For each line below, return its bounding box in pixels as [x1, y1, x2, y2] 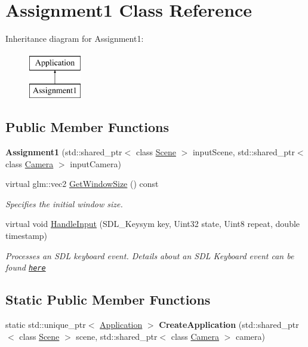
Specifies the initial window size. [5, 197, 123, 210]
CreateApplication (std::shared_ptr [159, 318, 299, 331]
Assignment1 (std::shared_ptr [5, 146, 122, 158]
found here [5, 261, 46, 274]
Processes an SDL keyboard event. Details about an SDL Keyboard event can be [5, 249, 294, 262]
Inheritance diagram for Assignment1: [5, 32, 144, 45]
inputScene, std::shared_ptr [192, 146, 295, 158]
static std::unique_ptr [5, 318, 86, 331]
